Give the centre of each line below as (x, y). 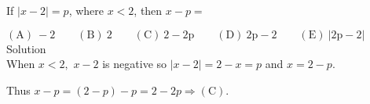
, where (86, 10)
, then (148, 10)
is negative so (135, 64)
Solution (26, 48)
